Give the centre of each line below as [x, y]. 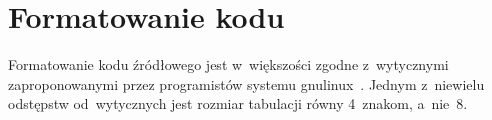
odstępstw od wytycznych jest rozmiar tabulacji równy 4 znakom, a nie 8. [238, 103]
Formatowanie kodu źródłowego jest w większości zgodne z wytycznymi [228, 64]
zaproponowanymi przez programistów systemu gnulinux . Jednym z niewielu [246, 83]
